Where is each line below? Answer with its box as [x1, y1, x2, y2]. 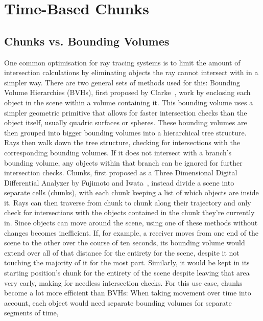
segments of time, [4, 307, 59, 318]
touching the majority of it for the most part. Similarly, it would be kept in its [4, 257, 250, 268]
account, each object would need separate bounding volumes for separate [4, 297, 232, 308]
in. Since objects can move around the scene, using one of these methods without [4, 217, 258, 228]
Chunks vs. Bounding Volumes [4, 33, 170, 49]
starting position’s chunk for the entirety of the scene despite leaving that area [4, 267, 250, 278]
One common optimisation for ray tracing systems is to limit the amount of [4, 57, 241, 67]
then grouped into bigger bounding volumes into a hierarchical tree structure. [4, 127, 247, 137]
